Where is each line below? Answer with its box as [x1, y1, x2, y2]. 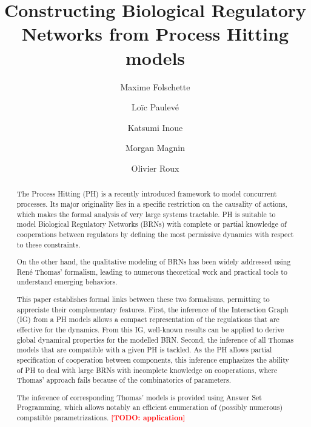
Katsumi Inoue [127, 121, 183, 133]
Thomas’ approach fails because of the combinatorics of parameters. [16, 375, 231, 385]
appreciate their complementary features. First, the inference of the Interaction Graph [16, 304, 289, 314]
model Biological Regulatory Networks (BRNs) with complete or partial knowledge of [16, 219, 287, 229]
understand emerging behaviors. [16, 277, 118, 287]
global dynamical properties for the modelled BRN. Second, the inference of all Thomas [16, 334, 294, 345]
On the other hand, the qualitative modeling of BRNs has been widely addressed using [16, 257, 291, 267]
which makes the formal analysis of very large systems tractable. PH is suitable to [16, 209, 276, 219]
